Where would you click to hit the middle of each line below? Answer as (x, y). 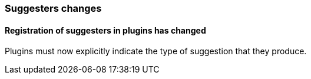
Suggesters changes (53, 8)
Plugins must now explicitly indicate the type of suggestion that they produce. (156, 51)
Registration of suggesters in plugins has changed (105, 30)
